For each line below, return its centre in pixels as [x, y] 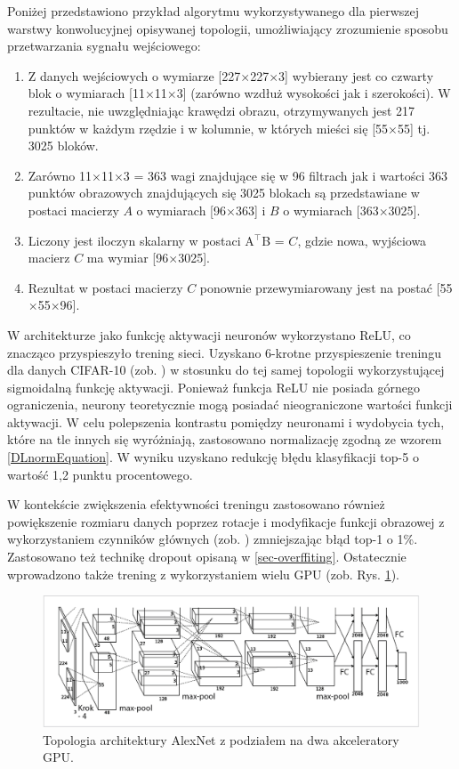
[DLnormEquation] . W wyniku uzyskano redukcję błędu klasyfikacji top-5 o [213, 457]
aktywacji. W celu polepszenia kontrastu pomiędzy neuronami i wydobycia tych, [226, 421]
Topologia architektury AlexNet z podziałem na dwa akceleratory [221, 739]
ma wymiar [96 [128, 258]
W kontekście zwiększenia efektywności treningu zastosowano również [196, 504]
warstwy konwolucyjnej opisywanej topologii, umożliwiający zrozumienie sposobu [228, 28]
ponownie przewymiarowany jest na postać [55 [326, 287]
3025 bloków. [63, 146]
